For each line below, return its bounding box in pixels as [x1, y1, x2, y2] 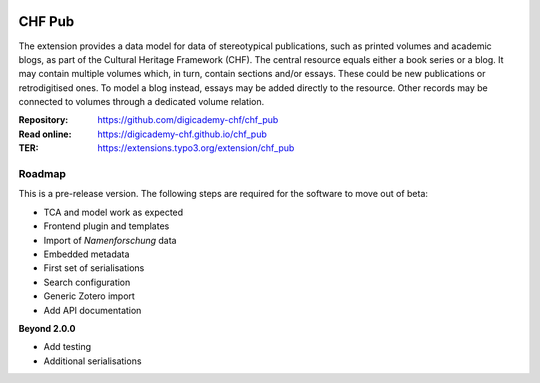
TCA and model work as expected [43, 206, 184, 218]
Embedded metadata [43, 248, 130, 260]
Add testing [43, 341, 92, 353]
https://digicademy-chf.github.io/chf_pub [97, 128, 267, 140]
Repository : [18, 114, 69, 126]
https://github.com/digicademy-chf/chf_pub [97, 114, 279, 126]
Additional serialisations [43, 355, 142, 367]
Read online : [18, 128, 72, 140]
